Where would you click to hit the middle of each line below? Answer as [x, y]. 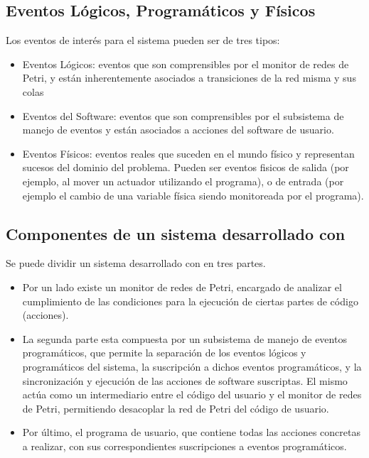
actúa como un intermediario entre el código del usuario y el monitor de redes [192, 394]
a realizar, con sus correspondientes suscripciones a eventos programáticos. [184, 446]
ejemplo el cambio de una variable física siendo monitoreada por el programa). [193, 195]
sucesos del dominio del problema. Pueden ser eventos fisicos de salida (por [186, 167]
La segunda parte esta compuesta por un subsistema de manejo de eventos [184, 338]
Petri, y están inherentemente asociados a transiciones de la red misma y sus [189, 78]
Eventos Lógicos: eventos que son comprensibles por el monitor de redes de [186, 64]
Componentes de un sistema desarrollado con [176, 233]
